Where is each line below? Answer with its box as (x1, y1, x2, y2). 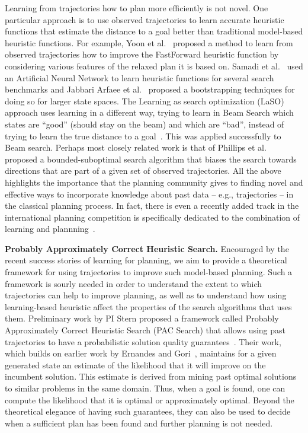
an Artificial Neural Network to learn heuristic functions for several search (5, 71, 274, 84)
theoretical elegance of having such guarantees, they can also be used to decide (5, 405, 291, 418)
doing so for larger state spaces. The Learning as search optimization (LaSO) (5, 94, 284, 107)
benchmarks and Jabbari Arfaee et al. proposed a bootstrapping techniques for (5, 83, 295, 95)
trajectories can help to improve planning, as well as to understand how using (5, 289, 287, 301)
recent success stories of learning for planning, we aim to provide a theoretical (5, 254, 287, 266)
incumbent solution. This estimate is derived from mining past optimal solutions (5, 370, 297, 383)
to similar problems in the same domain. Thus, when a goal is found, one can (5, 382, 285, 394)
